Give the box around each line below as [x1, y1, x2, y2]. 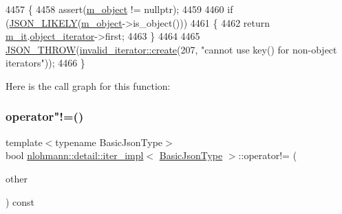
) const [6, 194, 35, 209]
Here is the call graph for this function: [6, 78, 171, 93]
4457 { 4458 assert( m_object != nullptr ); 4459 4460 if [6, 2, 233, 16]
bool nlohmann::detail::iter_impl [6, 148, 144, 163]
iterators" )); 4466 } [6, 56, 85, 70]
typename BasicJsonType [55, 134, 163, 149]
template [6, 134, 43, 149]
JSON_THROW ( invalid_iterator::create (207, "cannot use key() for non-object [6, 42, 337, 56]
